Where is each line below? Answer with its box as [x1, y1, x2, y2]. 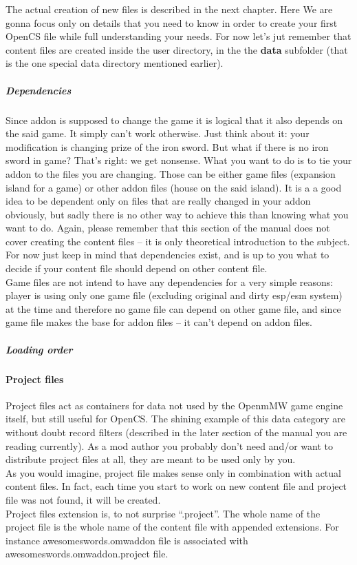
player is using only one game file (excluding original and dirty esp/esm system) [6, 288, 343, 302]
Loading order [6, 342, 73, 356]
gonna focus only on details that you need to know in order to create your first [6, 15, 338, 30]
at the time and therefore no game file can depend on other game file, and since [6, 301, 341, 316]
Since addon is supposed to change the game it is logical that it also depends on [6, 112, 343, 127]
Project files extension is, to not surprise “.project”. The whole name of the [6, 506, 321, 520]
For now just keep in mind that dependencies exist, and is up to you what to [6, 247, 329, 262]
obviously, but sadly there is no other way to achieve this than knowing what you [6, 207, 349, 221]
